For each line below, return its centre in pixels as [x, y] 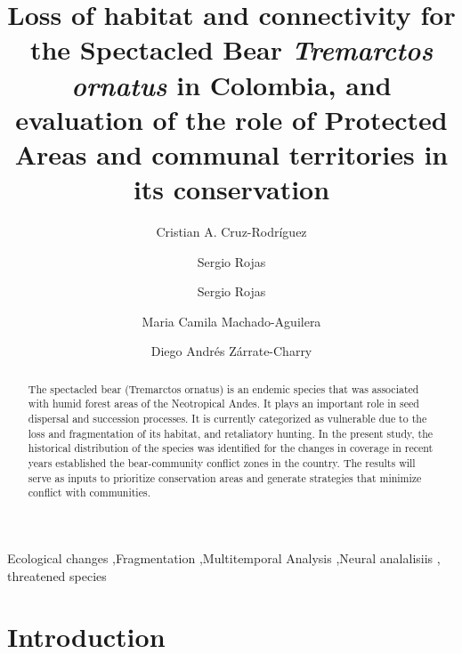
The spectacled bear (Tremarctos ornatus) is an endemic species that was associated [223, 388]
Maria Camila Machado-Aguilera [231, 321]
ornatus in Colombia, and [231, 85]
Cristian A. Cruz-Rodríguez [231, 232]
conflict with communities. [89, 493]
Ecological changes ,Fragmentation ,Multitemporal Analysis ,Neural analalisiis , [224, 558]
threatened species [57, 575]
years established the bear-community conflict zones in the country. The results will [222, 463]
